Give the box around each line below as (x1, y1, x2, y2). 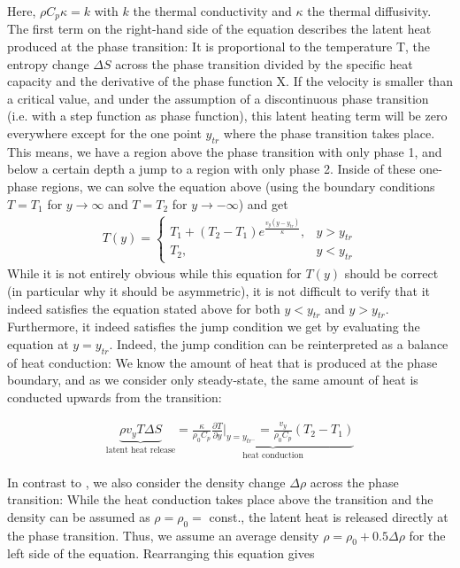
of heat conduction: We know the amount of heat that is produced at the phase (7, 353, 438, 371)
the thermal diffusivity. (307, 2, 432, 19)
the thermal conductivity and (133, 2, 292, 19)
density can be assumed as (7, 507, 150, 525)
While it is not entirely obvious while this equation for (7, 264, 302, 283)
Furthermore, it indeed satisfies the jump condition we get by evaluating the (7, 317, 420, 336)
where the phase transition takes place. (223, 124, 435, 143)
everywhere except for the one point (7, 124, 202, 143)
